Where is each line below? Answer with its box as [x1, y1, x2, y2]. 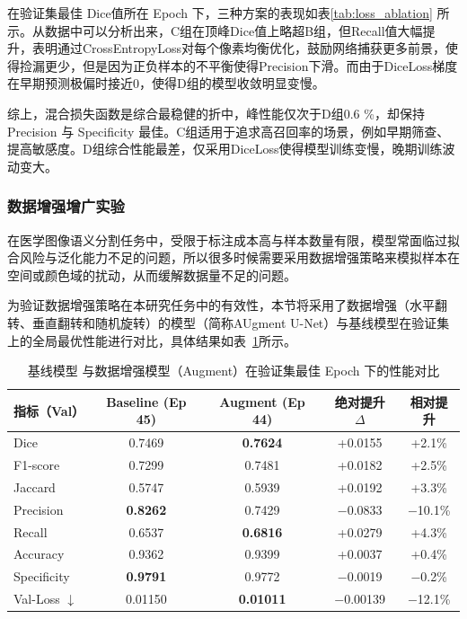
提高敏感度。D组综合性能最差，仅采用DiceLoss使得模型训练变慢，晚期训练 [7, 139, 443, 158]
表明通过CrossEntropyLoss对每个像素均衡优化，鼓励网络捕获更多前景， [31, 39, 446, 57]
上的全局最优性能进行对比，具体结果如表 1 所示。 [7, 331, 296, 349]
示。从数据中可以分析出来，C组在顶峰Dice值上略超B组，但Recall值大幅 [7, 21, 423, 40]
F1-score [13, 455, 60, 473]
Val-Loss [13, 589, 60, 608]
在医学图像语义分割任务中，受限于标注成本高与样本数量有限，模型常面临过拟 [7, 230, 460, 249]
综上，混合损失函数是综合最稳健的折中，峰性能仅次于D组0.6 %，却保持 [7, 103, 425, 122]
